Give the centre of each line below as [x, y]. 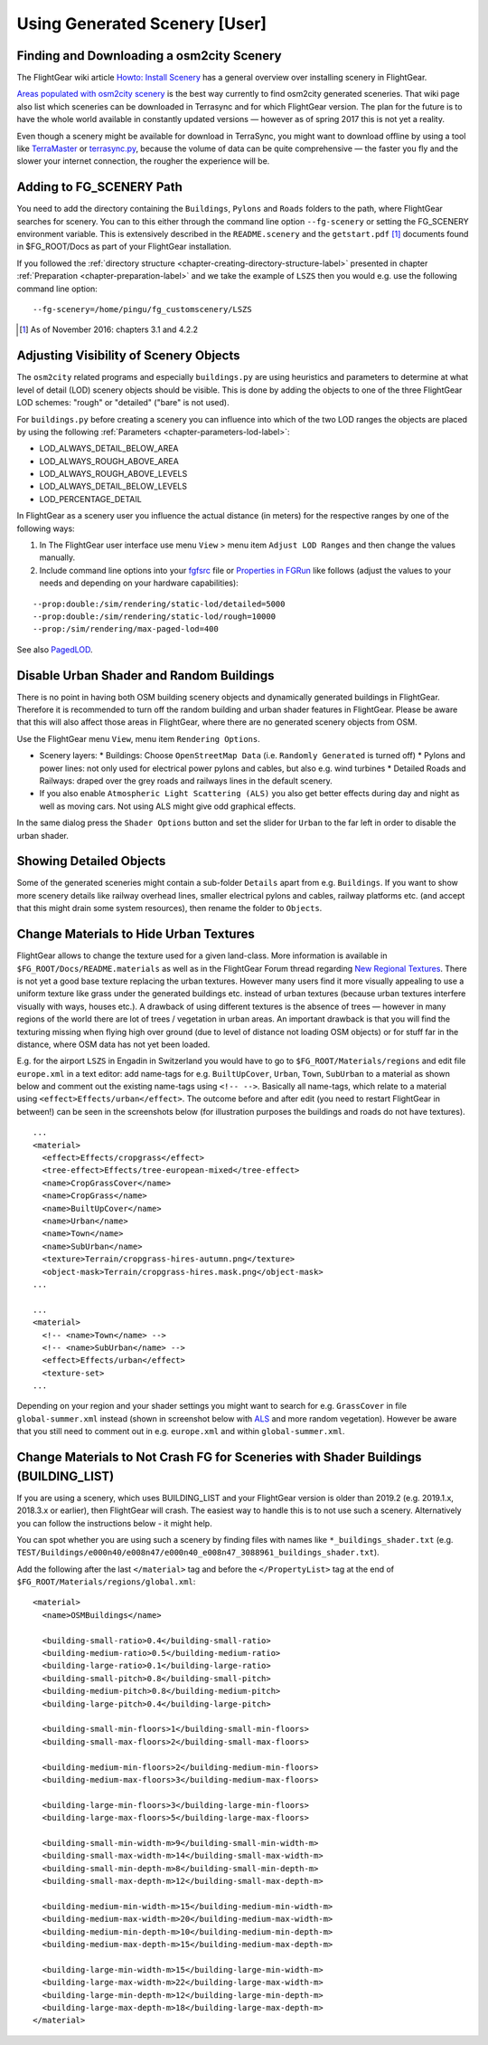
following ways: [46, 528]
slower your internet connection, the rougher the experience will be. [143, 161]
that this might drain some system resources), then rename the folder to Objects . [169, 908]
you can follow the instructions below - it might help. [114, 1523]
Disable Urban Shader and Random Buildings [145, 675]
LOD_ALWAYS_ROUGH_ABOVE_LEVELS [113, 474]
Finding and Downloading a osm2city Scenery [149, 56]
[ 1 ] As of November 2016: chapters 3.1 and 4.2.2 [109, 329]
